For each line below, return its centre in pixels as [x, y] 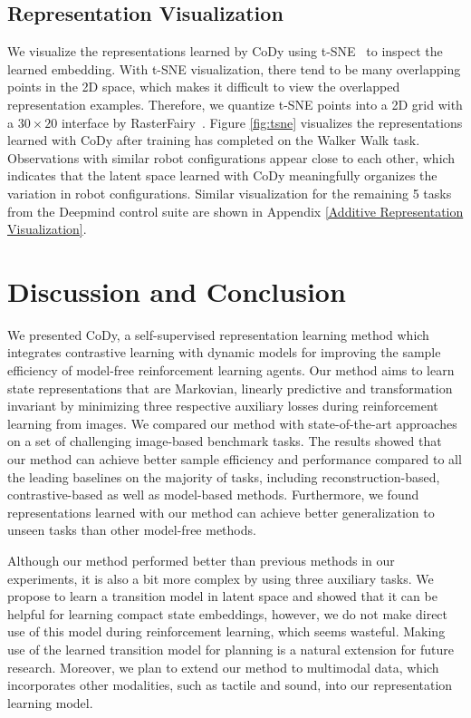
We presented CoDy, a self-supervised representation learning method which [218, 334]
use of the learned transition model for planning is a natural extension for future [231, 649]
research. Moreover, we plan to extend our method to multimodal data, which [223, 667]
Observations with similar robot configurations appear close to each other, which [231, 157]
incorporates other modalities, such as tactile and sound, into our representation [230, 685]
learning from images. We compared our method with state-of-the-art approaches [232, 423]
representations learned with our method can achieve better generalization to [221, 512]
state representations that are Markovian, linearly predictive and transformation [230, 388]
